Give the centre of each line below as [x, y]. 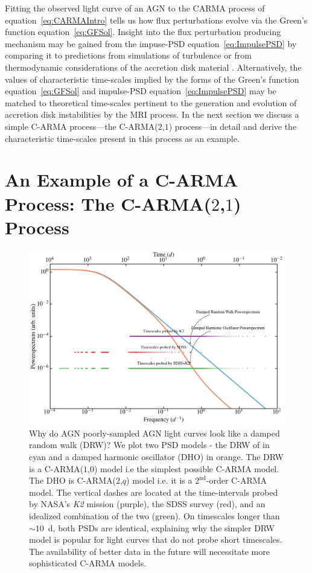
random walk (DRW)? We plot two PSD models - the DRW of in [149, 445]
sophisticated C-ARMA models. [88, 563]
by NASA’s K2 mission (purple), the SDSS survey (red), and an [147, 504]
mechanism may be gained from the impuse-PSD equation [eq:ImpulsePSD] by [151, 43]
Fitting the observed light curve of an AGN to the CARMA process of [135, 8]
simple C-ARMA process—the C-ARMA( [81, 126]
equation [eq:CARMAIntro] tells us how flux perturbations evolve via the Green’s [156, 20]
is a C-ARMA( [56, 468]
